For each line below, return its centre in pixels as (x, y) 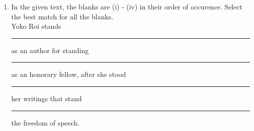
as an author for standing (50, 50)
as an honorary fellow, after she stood (69, 74)
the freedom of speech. (45, 122)
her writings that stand (46, 98)
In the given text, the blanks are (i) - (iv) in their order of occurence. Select (127, 6)
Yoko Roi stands (36, 26)
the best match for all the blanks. (62, 16)
